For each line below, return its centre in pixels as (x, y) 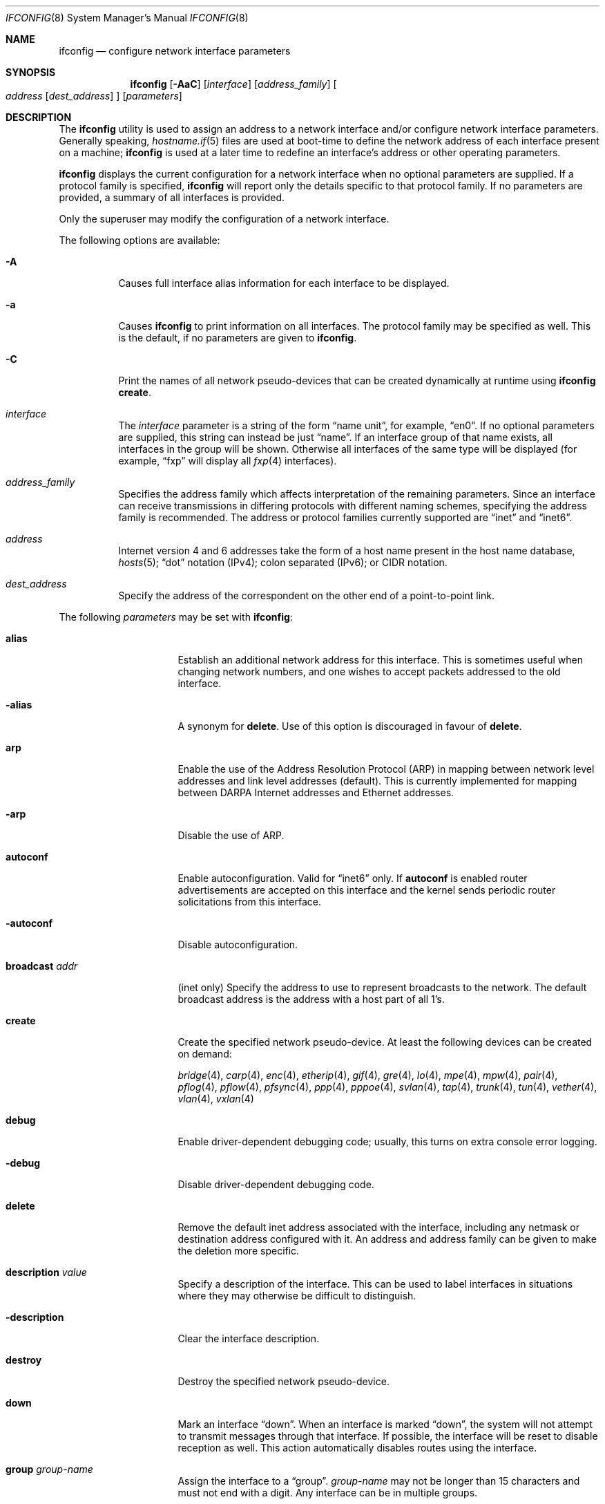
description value (46, 1272)
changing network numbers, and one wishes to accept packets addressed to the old (369, 671)
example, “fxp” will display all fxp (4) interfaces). (228, 461)
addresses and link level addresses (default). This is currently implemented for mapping (377, 781)
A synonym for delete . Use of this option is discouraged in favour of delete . (350, 726)
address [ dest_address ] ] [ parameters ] (94, 96)
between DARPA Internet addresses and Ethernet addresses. (316, 792)
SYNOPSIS (31, 72)
